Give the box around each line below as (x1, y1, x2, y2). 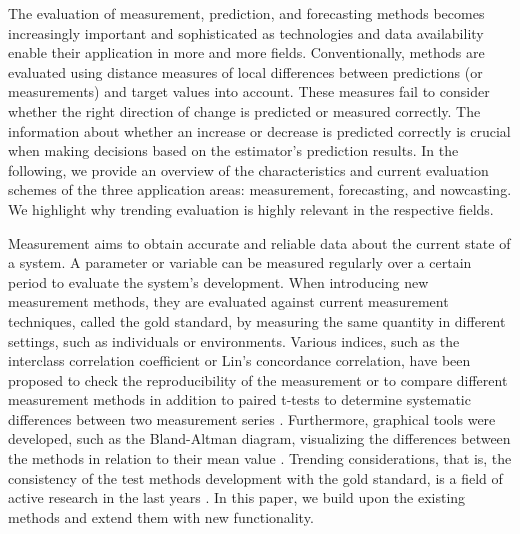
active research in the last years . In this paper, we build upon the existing (8, 487, 466, 508)
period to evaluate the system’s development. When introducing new (8, 271, 429, 292)
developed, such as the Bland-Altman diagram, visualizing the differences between (8, 428, 511, 449)
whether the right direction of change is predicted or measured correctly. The (8, 100, 481, 121)
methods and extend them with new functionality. (8, 506, 314, 527)
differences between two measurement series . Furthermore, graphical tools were (8, 408, 496, 429)
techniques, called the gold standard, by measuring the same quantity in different (8, 310, 506, 331)
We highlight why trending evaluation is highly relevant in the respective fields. (8, 198, 494, 219)
